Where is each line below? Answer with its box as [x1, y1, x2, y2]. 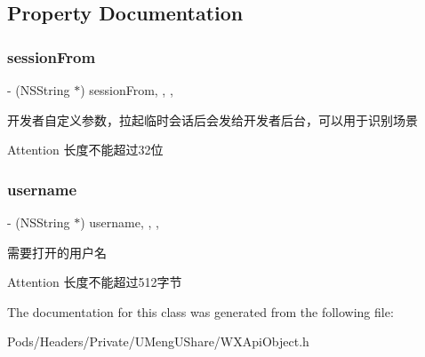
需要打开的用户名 [7, 242, 107, 261]
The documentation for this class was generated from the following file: [7, 302, 394, 321]
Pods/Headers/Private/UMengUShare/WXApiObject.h [7, 332, 309, 351]
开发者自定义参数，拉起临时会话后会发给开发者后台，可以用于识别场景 [7, 110, 418, 129]
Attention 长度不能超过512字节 [7, 273, 182, 291]
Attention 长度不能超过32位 [7, 140, 164, 159]
